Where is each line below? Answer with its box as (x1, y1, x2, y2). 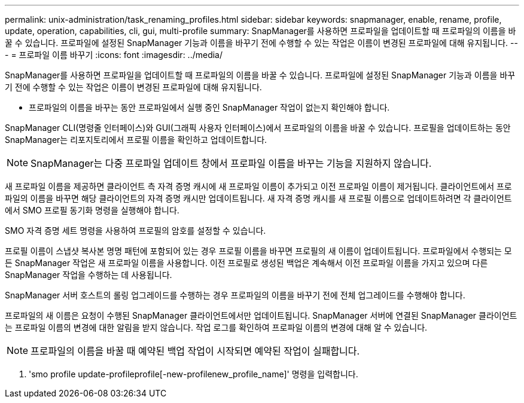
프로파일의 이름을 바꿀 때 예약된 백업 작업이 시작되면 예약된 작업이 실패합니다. (31, 345, 360, 357)
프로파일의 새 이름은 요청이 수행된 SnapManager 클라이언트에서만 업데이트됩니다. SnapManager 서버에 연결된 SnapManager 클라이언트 (5, 310, 517, 320)
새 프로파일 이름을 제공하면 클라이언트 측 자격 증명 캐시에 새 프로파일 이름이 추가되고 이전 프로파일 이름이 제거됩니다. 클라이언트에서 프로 (5, 181, 512, 191)
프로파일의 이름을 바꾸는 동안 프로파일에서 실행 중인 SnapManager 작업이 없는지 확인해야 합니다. (29, 102, 390, 112)
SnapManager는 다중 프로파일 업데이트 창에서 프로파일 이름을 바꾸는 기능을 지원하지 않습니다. (31, 157, 432, 169)
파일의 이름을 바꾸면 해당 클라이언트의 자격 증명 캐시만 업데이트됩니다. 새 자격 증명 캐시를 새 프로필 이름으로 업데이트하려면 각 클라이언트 (5, 193, 512, 203)
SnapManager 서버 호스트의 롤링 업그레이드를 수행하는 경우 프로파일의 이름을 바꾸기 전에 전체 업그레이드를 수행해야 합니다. (5, 290, 465, 300)
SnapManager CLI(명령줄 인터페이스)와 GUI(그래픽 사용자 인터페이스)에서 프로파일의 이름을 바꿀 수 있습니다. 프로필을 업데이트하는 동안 (5, 123, 511, 133)
